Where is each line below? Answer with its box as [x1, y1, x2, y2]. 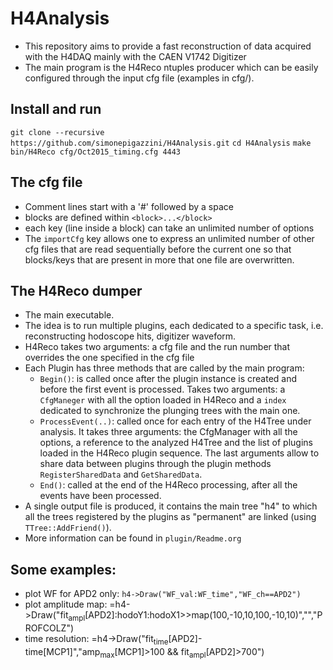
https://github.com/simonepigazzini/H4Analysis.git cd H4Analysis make [10, 138, 312, 148]
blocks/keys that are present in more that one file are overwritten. [24, 253, 295, 266]
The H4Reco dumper [10, 282, 143, 299]
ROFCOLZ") [24, 622, 75, 634]
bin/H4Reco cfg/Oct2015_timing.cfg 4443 [10, 147, 182, 157]
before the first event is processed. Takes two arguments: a [39, 383, 286, 396]
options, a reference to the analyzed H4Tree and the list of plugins [39, 437, 313, 449]
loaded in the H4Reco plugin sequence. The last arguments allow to [39, 447, 320, 459]
